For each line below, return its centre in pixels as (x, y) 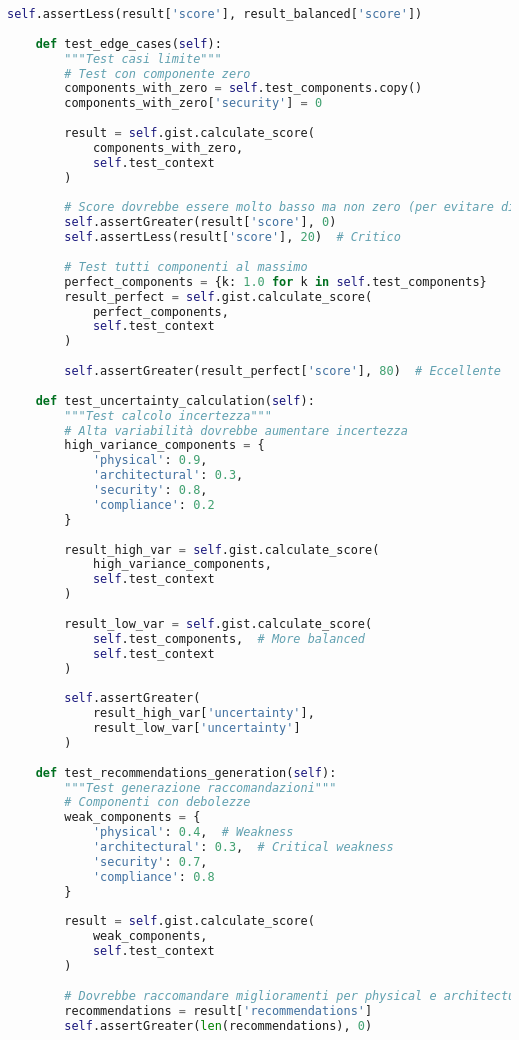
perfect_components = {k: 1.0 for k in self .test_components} (275, 281)
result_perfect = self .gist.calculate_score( (218, 296)
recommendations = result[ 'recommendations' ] (218, 1010)
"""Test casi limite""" (143, 58)
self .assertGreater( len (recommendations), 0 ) (218, 1025)
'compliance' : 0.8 (153, 876)
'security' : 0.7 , (150, 861)
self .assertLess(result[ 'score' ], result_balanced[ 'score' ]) (215, 14)
